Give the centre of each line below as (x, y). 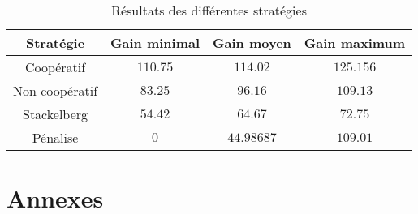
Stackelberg (56, 114)
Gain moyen (252, 43)
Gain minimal (155, 43)
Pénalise (55, 137)
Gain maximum (355, 43)
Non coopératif (56, 90)
